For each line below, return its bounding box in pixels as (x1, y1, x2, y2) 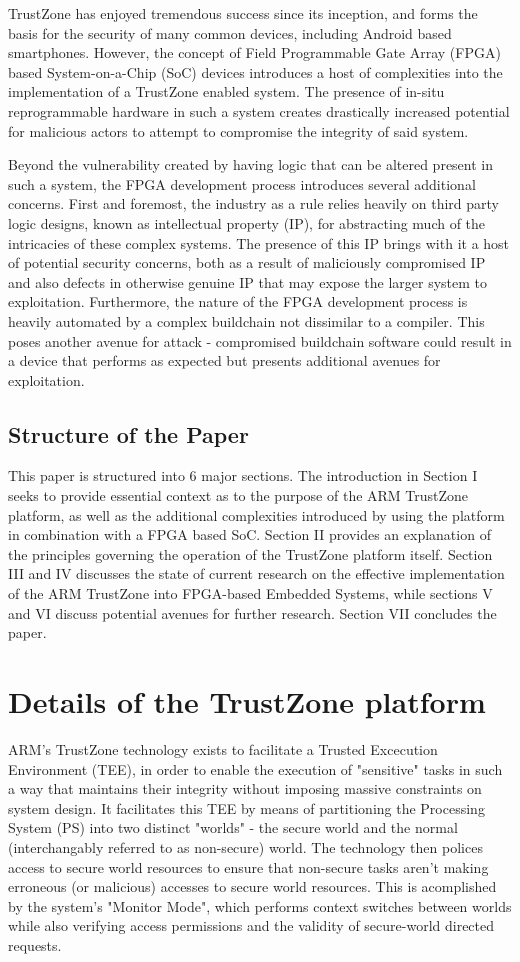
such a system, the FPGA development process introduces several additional (8, 173, 476, 194)
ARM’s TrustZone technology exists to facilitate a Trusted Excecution (8, 738, 438, 759)
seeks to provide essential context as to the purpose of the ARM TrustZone (8, 485, 469, 506)
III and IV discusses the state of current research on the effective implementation (8, 563, 505, 584)
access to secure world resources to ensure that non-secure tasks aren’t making (8, 856, 489, 877)
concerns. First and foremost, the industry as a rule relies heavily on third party (8, 193, 499, 214)
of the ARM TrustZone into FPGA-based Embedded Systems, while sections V (8, 583, 493, 604)
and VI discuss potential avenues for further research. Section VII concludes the (8, 602, 497, 623)
